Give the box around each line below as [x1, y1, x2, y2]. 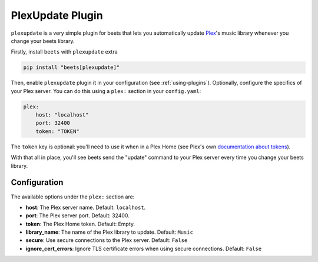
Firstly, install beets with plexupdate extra [11, 48, 118, 55]
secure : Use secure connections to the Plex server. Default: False [25, 237, 188, 244]
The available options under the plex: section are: [11, 193, 135, 200]
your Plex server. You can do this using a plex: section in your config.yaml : [11, 87, 201, 94]
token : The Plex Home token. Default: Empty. [25, 220, 135, 227]
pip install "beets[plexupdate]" [23, 64, 120, 71]
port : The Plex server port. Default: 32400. [25, 212, 130, 219]
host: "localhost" [35, 112, 89, 118]
